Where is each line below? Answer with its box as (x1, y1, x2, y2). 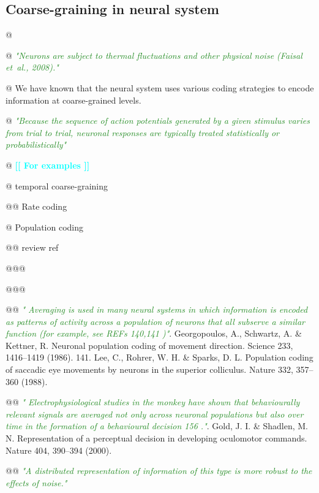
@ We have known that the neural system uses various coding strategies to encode (6, 81, 314, 94)
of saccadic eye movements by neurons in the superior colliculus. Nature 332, (6, 363, 293, 376)
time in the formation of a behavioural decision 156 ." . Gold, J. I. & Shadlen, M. (6, 419, 308, 432)
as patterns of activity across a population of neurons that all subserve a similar (6, 315, 306, 327)
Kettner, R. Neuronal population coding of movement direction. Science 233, (6, 338, 293, 351)
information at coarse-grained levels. (6, 93, 141, 106)
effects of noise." (6, 476, 67, 489)
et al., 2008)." (6, 61, 59, 74)
